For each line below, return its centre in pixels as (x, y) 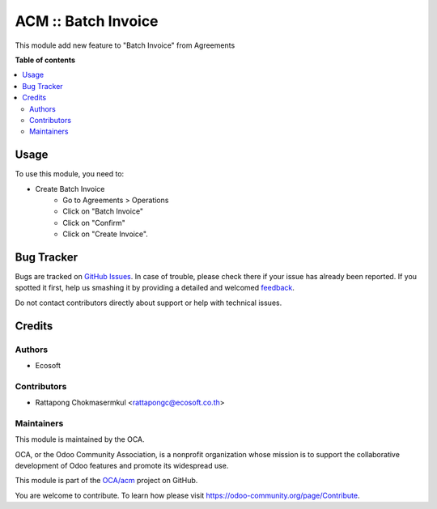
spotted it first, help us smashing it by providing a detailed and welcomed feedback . (155, 288)
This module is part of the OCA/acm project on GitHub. (106, 481)
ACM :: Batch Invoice (87, 21)
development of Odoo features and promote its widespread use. (122, 466)
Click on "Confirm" (94, 223)
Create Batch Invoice (70, 189)
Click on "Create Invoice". (106, 234)
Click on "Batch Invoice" (103, 211)
